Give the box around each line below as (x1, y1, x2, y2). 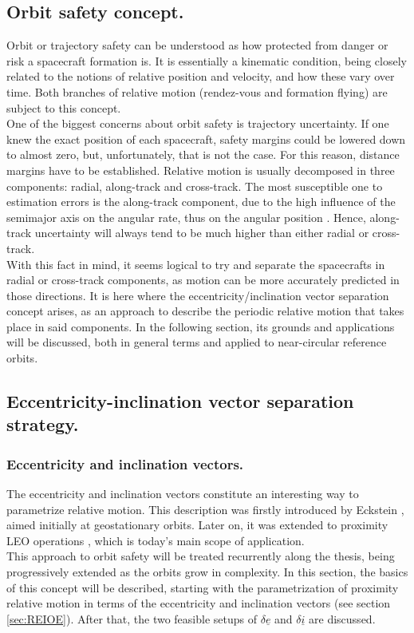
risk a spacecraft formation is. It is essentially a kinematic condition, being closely (6, 52, 407, 69)
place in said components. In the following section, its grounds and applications (6, 318, 395, 334)
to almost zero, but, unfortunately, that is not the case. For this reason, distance (6, 146, 400, 163)
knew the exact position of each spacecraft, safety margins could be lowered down (6, 130, 406, 147)
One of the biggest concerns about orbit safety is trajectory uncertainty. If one (6, 115, 389, 132)
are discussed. (309, 610, 376, 627)
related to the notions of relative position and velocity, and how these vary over (6, 68, 395, 85)
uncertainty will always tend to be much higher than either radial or (34, 224, 369, 241)
